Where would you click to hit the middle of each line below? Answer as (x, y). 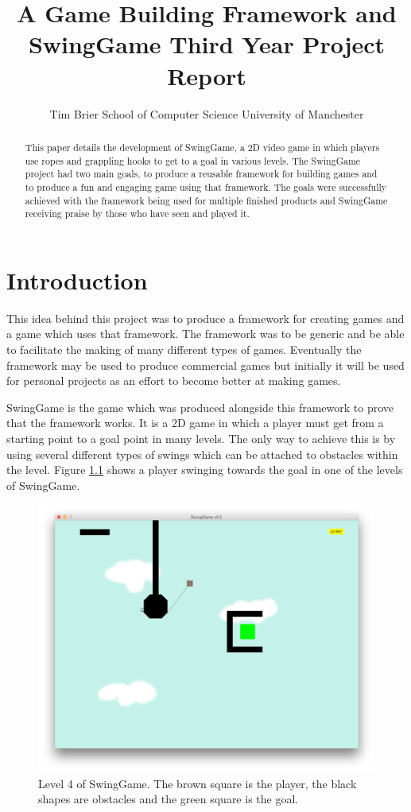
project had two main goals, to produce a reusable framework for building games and (201, 174)
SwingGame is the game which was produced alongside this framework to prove (200, 407)
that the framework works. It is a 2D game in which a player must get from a (195, 423)
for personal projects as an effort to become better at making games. (174, 381)
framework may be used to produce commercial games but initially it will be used (205, 365)
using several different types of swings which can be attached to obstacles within (202, 454)
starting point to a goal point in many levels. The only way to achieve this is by (201, 438)
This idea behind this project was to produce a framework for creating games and (205, 318)
